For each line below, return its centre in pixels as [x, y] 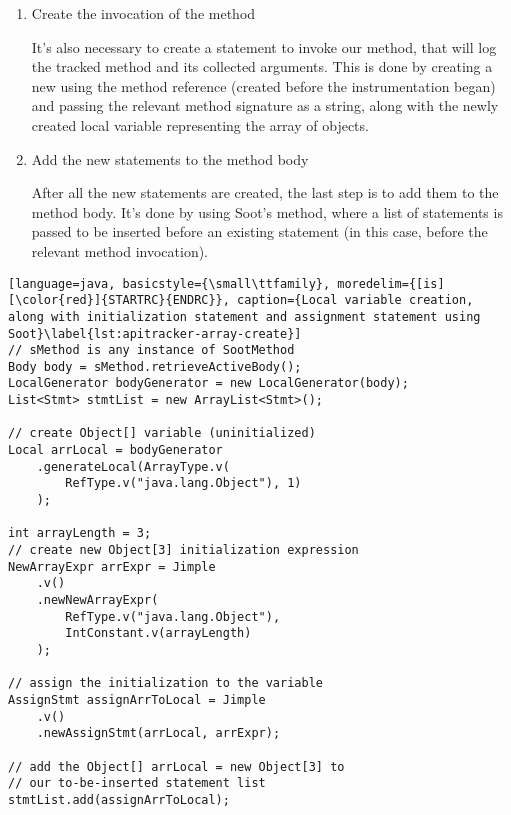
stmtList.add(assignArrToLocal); [119, 799]
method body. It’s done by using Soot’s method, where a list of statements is [267, 211]
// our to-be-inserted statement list [137, 783]
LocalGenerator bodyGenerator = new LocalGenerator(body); [208, 383]
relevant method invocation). [120, 250]
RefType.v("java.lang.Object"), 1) [183, 483]
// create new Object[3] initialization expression [183, 550]
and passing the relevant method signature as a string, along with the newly [265, 105]
